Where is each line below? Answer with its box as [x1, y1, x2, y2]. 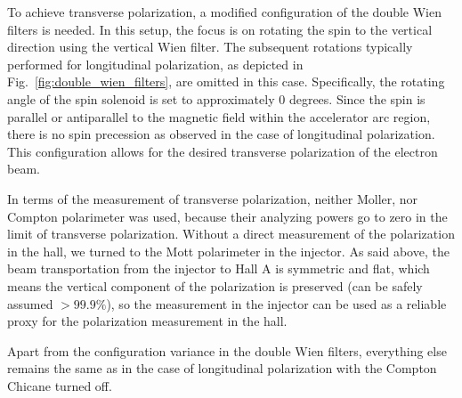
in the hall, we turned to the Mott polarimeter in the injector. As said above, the [7, 241, 450, 260]
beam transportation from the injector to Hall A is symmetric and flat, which [7, 259, 430, 278]
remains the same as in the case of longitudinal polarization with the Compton [7, 359, 437, 378]
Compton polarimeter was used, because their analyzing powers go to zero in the [7, 207, 448, 225]
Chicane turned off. [7, 376, 112, 394]
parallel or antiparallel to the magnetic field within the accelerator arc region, [7, 107, 431, 126]
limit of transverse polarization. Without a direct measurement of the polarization [7, 224, 455, 243]
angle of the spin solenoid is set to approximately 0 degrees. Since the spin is [7, 89, 426, 108]
